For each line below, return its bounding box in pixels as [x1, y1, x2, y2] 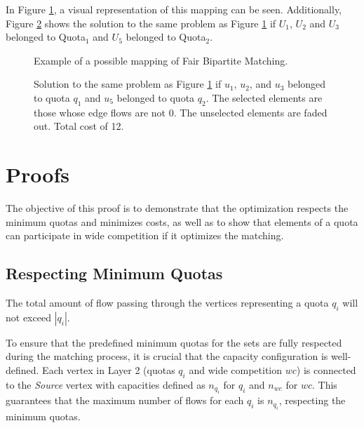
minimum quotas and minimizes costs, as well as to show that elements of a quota [6, 214, 358, 229]
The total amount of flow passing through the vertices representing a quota [6, 295, 329, 310]
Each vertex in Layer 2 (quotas [42, 363, 175, 377]
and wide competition [189, 363, 283, 377]
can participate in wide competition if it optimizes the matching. [6, 228, 284, 243]
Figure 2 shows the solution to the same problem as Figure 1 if [6, 15, 276, 30]
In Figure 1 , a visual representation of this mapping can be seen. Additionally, [6, 2, 342, 16]
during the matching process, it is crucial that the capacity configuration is [6, 349, 328, 363]
